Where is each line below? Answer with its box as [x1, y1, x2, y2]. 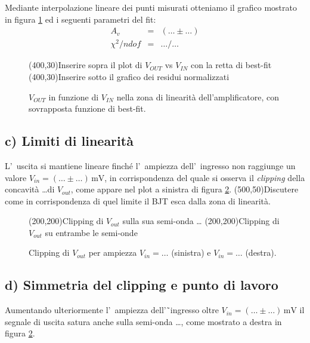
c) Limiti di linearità [5, 131, 134, 150]
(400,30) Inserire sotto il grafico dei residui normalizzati [29, 70, 230, 82]
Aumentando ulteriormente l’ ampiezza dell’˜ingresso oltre [5, 304, 219, 316]
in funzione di [48, 90, 99, 103]
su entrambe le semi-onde [45, 226, 138, 238]
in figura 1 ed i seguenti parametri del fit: [5, 13, 156, 25]
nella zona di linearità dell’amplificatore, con [116, 90, 279, 103]
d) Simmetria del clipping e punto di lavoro [5, 275, 278, 294]
